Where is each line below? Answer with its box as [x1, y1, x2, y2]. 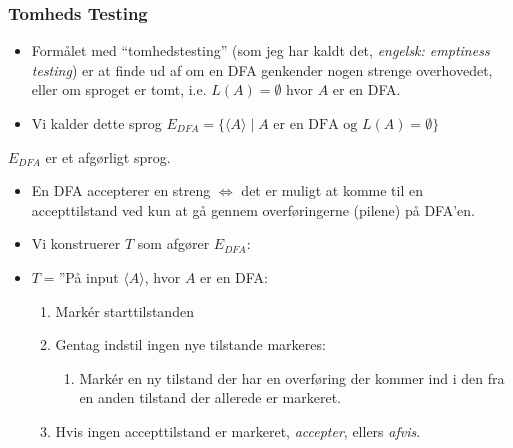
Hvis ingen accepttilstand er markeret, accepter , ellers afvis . [55, 420, 421, 441]
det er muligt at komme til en [241, 180, 423, 201]
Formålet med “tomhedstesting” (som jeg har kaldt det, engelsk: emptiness [31, 40, 490, 61]
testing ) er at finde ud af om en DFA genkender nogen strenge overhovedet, [31, 59, 493, 80]
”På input [58, 266, 119, 287]
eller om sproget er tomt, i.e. [31, 79, 207, 100]
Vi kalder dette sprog [31, 113, 162, 133]
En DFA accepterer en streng [31, 180, 211, 201]
